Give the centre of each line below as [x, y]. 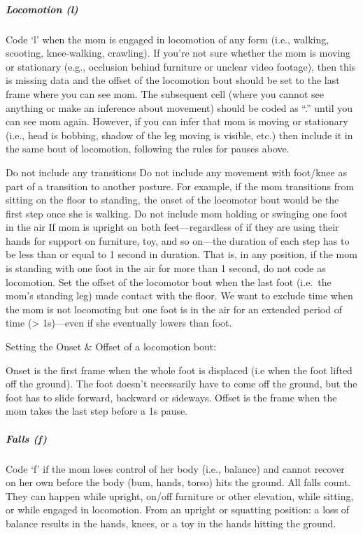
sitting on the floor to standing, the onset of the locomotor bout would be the [172, 200]
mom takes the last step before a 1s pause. [97, 411]
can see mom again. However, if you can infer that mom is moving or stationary [177, 121]
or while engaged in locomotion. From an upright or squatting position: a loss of [178, 509]
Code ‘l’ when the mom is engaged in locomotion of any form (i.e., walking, [168, 39]
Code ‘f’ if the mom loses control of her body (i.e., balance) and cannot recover [175, 468]
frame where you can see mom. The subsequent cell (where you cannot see [165, 93]
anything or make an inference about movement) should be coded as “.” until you [179, 107]
